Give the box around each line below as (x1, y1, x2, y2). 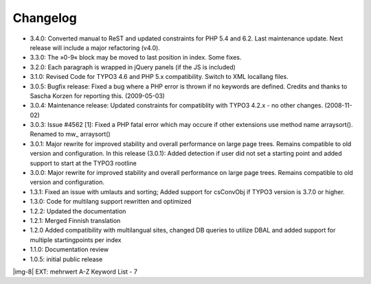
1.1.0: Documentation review (30, 246, 109, 254)
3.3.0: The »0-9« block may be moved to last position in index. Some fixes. (30, 54, 242, 62)
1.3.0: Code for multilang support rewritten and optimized (30, 198, 192, 206)
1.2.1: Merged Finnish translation (30, 216, 121, 224)
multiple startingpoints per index (30, 235, 122, 244)
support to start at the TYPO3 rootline (30, 158, 137, 167)
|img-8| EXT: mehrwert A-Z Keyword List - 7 (12, 268, 137, 276)
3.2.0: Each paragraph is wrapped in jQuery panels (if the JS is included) (30, 62, 236, 71)
